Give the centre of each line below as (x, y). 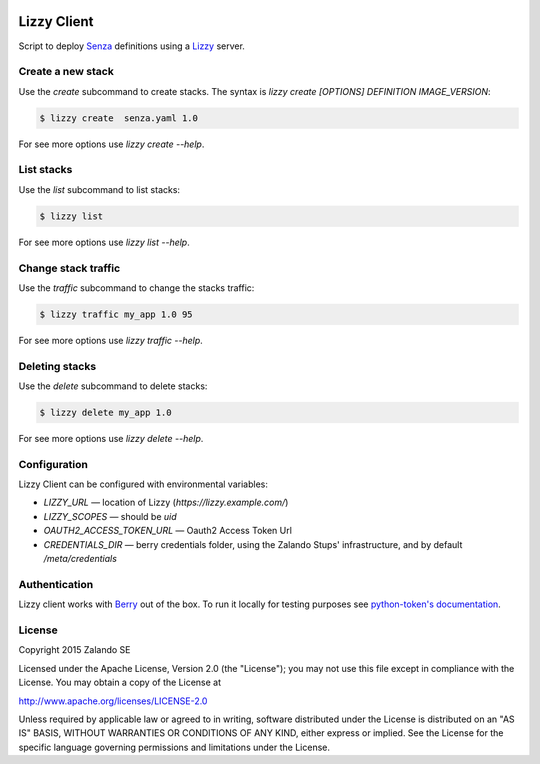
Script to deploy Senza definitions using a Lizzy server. (131, 46)
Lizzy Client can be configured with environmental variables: (143, 484)
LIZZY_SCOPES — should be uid (110, 516)
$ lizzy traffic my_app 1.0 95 (116, 314)
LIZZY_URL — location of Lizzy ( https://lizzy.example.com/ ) (166, 502)
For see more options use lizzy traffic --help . (111, 340)
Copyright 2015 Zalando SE (74, 650)
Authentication (56, 584)
